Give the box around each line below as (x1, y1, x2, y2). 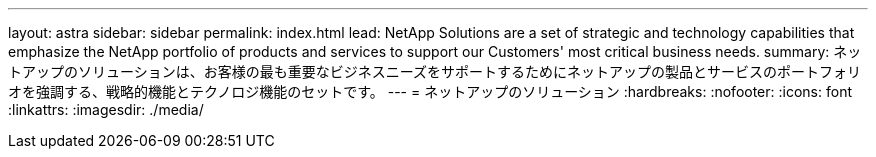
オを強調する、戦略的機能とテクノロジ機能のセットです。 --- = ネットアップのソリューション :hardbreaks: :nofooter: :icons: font (8, 83, 852, 100)
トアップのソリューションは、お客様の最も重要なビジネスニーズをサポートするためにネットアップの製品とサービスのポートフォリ (8, 63, 862, 80)
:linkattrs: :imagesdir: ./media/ (8, 101, 204, 118)
